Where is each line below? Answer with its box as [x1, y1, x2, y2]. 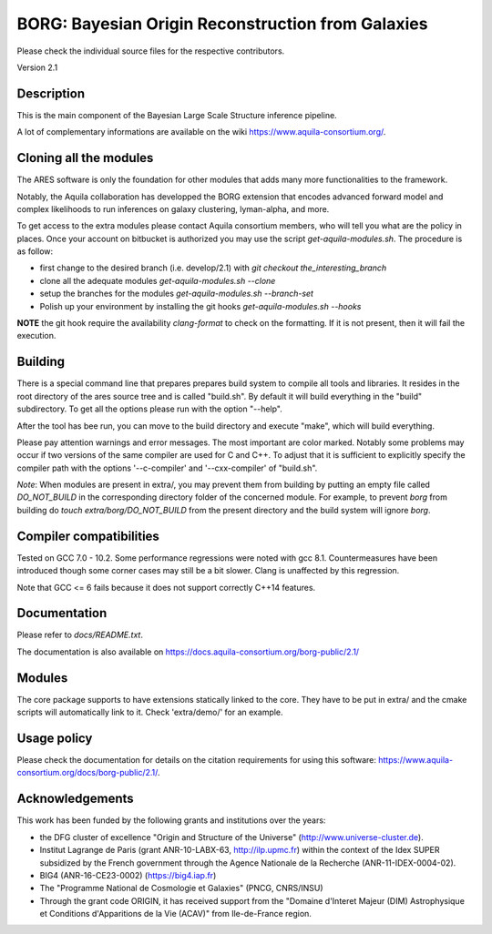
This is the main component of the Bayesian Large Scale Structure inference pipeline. [16, 109, 337, 120]
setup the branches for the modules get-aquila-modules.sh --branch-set [39, 288, 314, 299]
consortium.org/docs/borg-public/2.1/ [16, 767, 159, 778]
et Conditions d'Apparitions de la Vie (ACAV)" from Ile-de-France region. [39, 909, 312, 919]
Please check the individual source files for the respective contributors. [16, 46, 285, 56]
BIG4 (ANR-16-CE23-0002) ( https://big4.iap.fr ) [39, 869, 217, 880]
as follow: [16, 246, 54, 257]
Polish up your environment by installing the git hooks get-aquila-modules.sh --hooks [39, 300, 362, 311]
